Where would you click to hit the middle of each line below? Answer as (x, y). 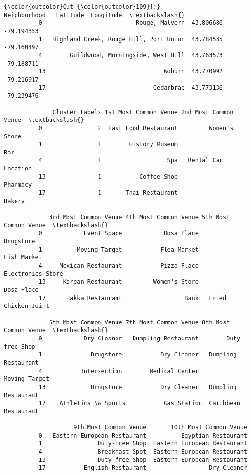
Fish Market (23, 258)
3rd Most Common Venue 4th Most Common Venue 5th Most (140, 217)
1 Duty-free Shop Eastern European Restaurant (143, 444)
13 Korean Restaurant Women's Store (118, 282)
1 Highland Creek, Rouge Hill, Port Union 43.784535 (131, 39)
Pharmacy (18, 185)
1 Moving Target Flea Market (118, 249)
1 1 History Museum (108, 144)
